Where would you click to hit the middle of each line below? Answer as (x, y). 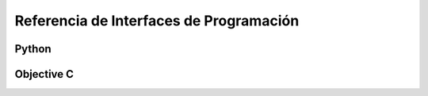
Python (33, 49)
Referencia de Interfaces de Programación (157, 21)
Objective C (44, 74)
